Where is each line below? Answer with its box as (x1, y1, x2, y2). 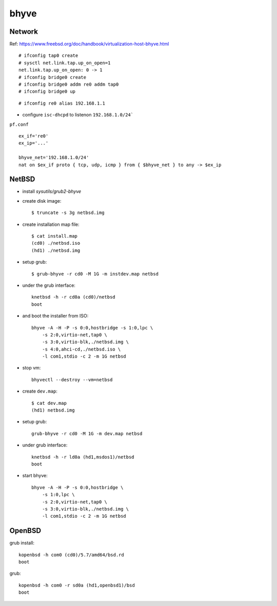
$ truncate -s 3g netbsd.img (31, 210, 105, 216)
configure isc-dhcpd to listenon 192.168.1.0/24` (22, 112, 133, 118)
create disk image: (22, 198, 62, 204)
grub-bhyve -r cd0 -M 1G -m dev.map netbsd (31, 431, 143, 436)
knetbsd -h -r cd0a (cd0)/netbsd (31, 294, 115, 300)
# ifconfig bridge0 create (18, 74, 87, 80)
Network (9, 27, 38, 36)
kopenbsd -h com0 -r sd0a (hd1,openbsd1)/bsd (18, 582, 135, 588)
